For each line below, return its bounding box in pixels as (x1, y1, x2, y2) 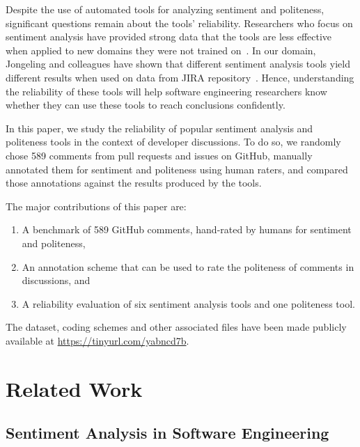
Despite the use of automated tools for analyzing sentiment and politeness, (6, 2, 324, 16)
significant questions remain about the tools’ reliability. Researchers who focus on (6, 15, 353, 30)
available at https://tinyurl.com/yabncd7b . (6, 333, 189, 347)
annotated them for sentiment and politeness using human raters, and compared (6, 162, 348, 176)
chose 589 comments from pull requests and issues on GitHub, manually (6, 148, 313, 162)
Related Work (6, 374, 143, 402)
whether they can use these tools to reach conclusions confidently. (6, 97, 285, 112)
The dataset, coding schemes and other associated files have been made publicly (6, 320, 347, 334)
